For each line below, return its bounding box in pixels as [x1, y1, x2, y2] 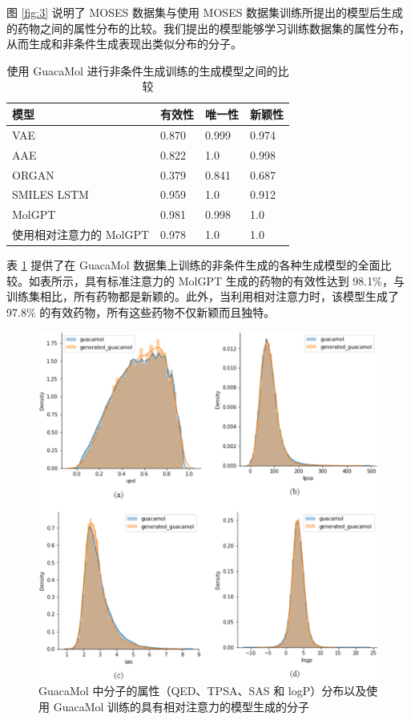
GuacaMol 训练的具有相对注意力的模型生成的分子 [53, 698, 310, 714]
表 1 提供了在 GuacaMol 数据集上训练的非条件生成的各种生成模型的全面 [6, 257, 381, 273]
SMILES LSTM [12, 186, 89, 203]
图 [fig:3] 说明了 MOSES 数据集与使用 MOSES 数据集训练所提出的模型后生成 [6, 4, 404, 20]
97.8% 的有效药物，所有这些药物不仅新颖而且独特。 [6, 303, 276, 320]
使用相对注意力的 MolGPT [12, 226, 150, 243]
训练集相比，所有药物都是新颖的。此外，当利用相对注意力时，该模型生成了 [6, 288, 399, 305]
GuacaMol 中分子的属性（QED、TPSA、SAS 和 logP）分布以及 [38, 682, 367, 699]
